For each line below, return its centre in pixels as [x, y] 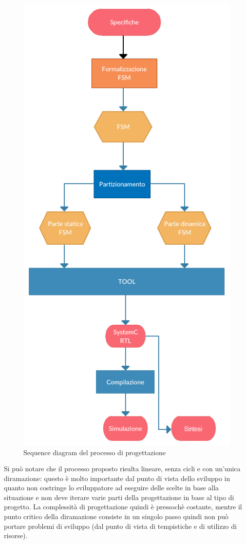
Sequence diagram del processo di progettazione [95, 452]
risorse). [16, 535]
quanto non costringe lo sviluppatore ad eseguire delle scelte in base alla [112, 488]
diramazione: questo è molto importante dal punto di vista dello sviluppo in [117, 478]
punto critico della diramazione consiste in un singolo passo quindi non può [116, 516]
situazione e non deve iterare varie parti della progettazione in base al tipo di [119, 497]
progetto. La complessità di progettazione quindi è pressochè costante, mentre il [123, 507]
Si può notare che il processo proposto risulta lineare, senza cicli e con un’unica [122, 469]
